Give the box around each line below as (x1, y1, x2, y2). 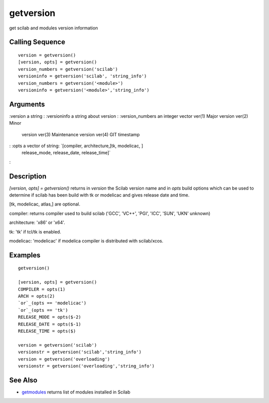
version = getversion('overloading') (18, 356, 111, 362)
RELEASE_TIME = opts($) (18, 328, 76, 334)
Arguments (9, 100, 45, 108)
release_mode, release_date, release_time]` (21, 150, 111, 156)
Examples (9, 251, 41, 259)
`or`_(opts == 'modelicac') (18, 300, 87, 306)
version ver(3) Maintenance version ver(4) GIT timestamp (21, 131, 140, 137)
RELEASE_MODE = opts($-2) (18, 314, 82, 320)
